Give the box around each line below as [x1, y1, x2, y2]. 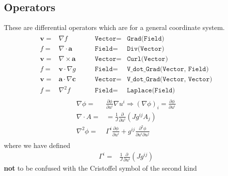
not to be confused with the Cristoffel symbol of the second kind [4, 163, 197, 173]
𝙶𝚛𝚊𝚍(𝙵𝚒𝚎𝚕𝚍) [127, 35, 164, 42]
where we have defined [4, 140, 70, 150]
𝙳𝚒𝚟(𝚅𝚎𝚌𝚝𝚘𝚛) [127, 45, 164, 52]
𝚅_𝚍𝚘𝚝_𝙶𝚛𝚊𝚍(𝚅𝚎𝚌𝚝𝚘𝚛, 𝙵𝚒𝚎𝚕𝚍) [127, 65, 209, 73]
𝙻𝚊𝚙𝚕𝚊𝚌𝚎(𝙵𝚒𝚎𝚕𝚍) [127, 87, 175, 94]
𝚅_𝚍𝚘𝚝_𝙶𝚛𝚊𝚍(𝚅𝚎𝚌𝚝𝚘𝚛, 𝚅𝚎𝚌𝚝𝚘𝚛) [127, 75, 212, 83]
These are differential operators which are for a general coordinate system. [4, 22, 225, 32]
